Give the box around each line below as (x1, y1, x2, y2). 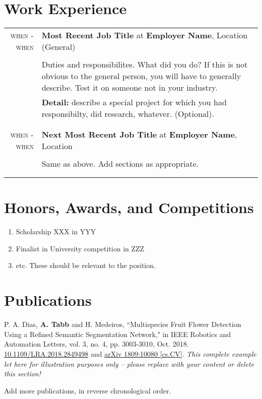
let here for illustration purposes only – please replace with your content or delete (4, 358, 254, 369)
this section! (4, 368, 41, 379)
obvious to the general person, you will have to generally (41, 70, 241, 82)
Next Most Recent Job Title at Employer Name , (41, 128, 237, 141)
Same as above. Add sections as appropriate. (41, 158, 199, 170)
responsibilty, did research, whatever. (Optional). (41, 108, 214, 120)
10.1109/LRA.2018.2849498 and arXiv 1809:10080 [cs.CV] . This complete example (4, 348, 256, 359)
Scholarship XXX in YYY (16, 226, 96, 237)
